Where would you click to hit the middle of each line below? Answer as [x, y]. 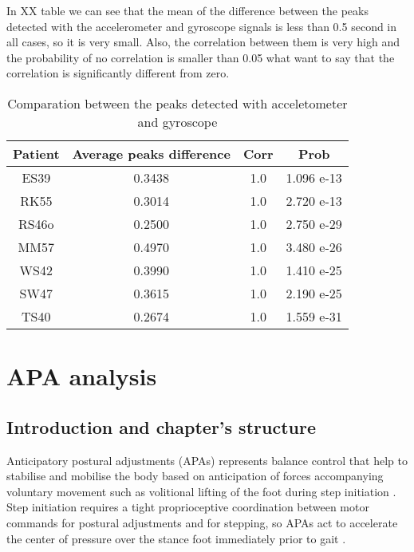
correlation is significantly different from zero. [118, 73]
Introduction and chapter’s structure [161, 426]
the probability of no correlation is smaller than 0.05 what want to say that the [201, 57]
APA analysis [82, 376]
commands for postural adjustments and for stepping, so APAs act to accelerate [202, 522]
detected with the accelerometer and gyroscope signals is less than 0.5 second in [202, 26]
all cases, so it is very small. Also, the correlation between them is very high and [203, 42]
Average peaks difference [151, 153]
